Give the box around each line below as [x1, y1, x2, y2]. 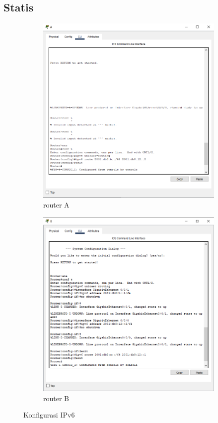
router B [43, 393, 69, 403]
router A [43, 200, 70, 210]
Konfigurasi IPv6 [23, 410, 75, 420]
